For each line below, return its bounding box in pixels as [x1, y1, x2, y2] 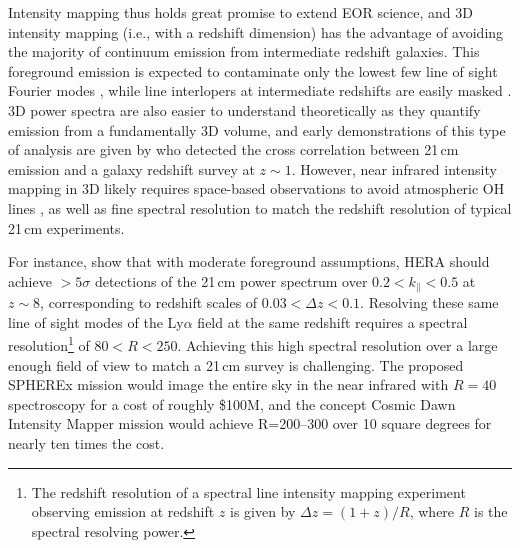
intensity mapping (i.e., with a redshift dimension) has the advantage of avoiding [8, 21, 504, 42]
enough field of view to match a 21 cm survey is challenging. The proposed [8, 354, 464, 375]
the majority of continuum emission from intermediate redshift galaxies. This [8, 41, 480, 62]
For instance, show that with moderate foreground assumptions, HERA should [8, 251, 490, 272]
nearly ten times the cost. [8, 432, 165, 453]
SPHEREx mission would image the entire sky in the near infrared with [8, 374, 449, 395]
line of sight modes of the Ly [8, 311, 184, 332]
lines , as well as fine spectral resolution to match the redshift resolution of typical [8, 197, 512, 218]
